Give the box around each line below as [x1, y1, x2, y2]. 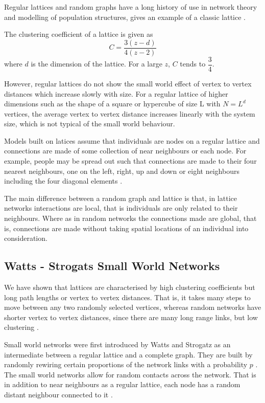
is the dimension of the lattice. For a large [31, 58, 162, 69]
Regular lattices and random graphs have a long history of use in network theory [4, 2, 257, 12]
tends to [180, 58, 206, 69]
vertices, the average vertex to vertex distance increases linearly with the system [4, 108, 255, 119]
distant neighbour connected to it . [4, 389, 113, 399]
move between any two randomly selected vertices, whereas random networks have [4, 302, 261, 312]
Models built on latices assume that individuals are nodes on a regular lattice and [4, 135, 260, 146]
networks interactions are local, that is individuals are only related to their [4, 203, 238, 213]
